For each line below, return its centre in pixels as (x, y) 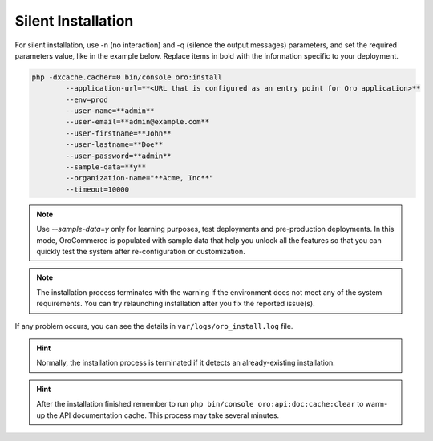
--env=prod (87, 99)
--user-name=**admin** (110, 111)
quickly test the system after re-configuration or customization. (141, 251)
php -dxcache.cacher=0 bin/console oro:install (127, 77)
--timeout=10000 (97, 189)
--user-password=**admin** (118, 156)
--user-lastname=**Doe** (114, 145)
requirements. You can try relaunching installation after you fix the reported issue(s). (176, 304)
